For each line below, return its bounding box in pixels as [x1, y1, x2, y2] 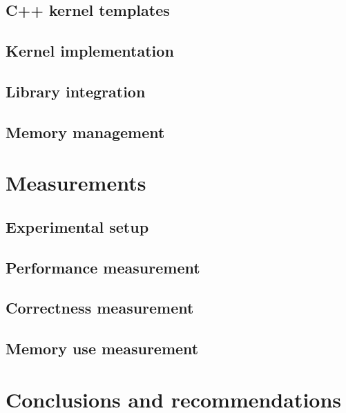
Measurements [6, 169, 146, 197]
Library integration [6, 80, 146, 102]
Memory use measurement [6, 338, 199, 359]
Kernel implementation [6, 40, 174, 61]
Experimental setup [6, 215, 149, 237]
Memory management [6, 121, 165, 142]
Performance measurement [6, 256, 200, 278]
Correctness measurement [6, 297, 194, 318]
